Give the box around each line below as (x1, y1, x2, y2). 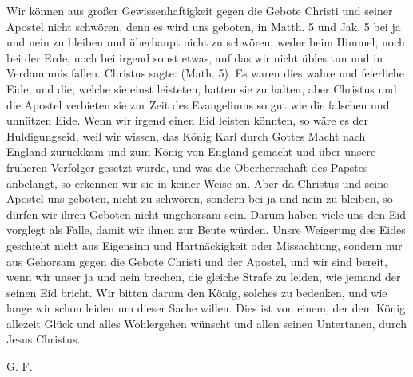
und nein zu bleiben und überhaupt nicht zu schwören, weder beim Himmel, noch (6, 34, 405, 50)
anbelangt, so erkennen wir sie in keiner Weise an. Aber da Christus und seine (6, 174, 389, 191)
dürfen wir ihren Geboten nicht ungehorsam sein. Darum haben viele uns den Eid (6, 205, 406, 222)
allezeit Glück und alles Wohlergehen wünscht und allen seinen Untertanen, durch (6, 315, 407, 331)
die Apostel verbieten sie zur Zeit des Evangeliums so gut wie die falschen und (6, 96, 390, 113)
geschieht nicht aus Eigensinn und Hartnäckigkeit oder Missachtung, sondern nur (6, 236, 403, 253)
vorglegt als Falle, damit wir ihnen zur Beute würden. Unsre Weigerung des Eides (6, 221, 406, 238)
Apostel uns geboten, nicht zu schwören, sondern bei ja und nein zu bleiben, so (6, 190, 393, 207)
